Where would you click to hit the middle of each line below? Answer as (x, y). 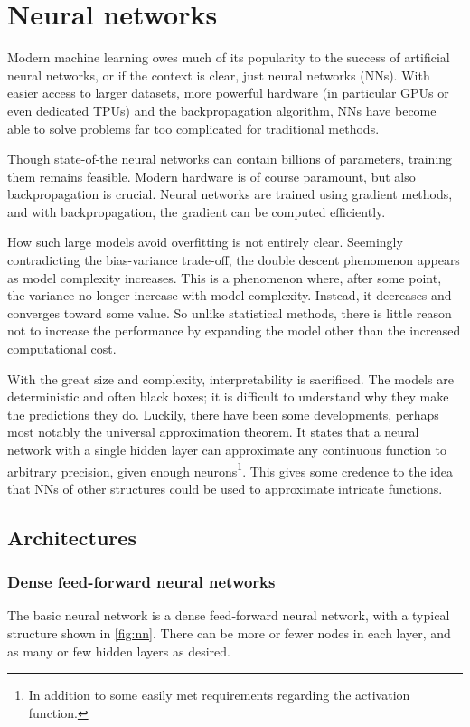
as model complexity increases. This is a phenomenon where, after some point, (225, 277)
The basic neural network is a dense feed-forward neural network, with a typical (229, 615)
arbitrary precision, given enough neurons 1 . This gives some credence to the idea (230, 469)
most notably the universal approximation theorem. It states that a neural (213, 432)
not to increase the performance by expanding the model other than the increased (234, 330)
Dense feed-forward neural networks (141, 582)
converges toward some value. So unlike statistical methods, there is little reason (230, 312)
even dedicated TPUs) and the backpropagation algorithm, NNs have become (222, 110)
